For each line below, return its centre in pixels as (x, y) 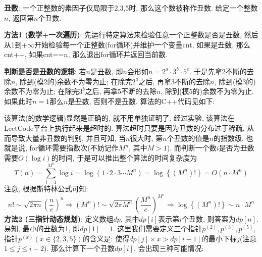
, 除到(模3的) (235, 81)
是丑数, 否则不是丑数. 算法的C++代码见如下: (141, 101)
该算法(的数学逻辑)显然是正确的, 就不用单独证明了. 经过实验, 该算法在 (119, 118)
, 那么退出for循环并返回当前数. (118, 54)
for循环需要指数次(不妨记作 (74, 148)
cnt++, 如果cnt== (34, 54)
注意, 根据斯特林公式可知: (46, 188)
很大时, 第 (146, 138)
